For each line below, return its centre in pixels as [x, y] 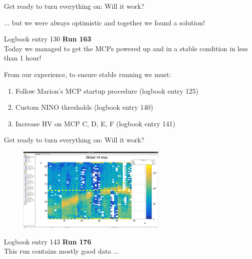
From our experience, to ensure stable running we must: [88, 74]
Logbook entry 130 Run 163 [48, 39]
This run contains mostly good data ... [62, 251]
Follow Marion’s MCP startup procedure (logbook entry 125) [107, 90]
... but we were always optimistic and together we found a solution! [105, 22]
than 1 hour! [23, 58]
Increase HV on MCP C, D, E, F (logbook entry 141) [95, 123]
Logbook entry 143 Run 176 [48, 241]
